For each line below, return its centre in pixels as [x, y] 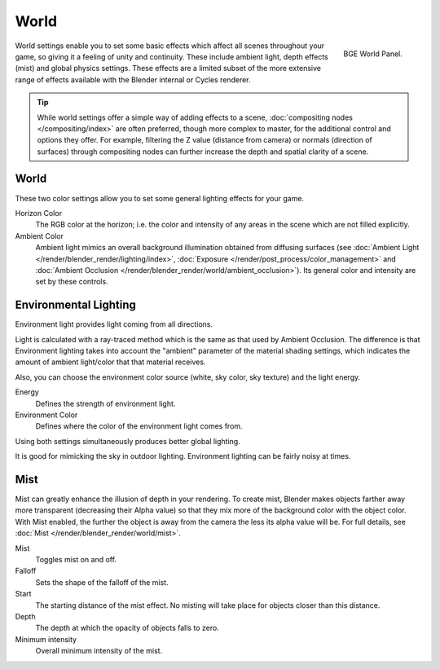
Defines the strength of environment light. [106, 403]
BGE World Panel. [373, 54]
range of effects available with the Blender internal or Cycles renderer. [133, 79]
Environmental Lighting [75, 305]
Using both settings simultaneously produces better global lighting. [128, 441]
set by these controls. [72, 282]
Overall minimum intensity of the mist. [99, 651]
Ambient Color [40, 235]
